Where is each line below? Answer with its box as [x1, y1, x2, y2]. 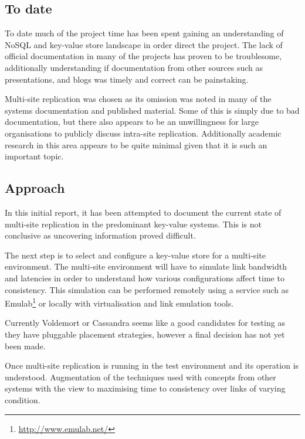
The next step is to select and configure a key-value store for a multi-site [5, 249, 266, 261]
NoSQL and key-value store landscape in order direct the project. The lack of [5, 38, 283, 50]
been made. [5, 339, 46, 352]
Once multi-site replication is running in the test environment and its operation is [5, 359, 299, 372]
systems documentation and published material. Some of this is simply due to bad [5, 104, 300, 116]
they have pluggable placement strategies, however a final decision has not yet [5, 328, 285, 340]
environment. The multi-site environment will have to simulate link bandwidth [5, 260, 287, 273]
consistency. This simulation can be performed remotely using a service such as [5, 283, 289, 295]
